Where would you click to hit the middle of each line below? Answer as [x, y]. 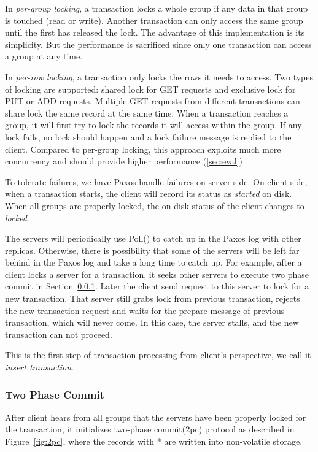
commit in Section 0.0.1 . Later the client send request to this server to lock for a [157, 286]
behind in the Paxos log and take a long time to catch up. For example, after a [153, 262]
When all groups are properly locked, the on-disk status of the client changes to [155, 205]
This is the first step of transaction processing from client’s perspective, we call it [158, 355]
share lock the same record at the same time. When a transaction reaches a [147, 113]
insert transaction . [39, 367]
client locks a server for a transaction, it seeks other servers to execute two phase [157, 274]
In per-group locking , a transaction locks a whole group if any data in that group [157, 8]
